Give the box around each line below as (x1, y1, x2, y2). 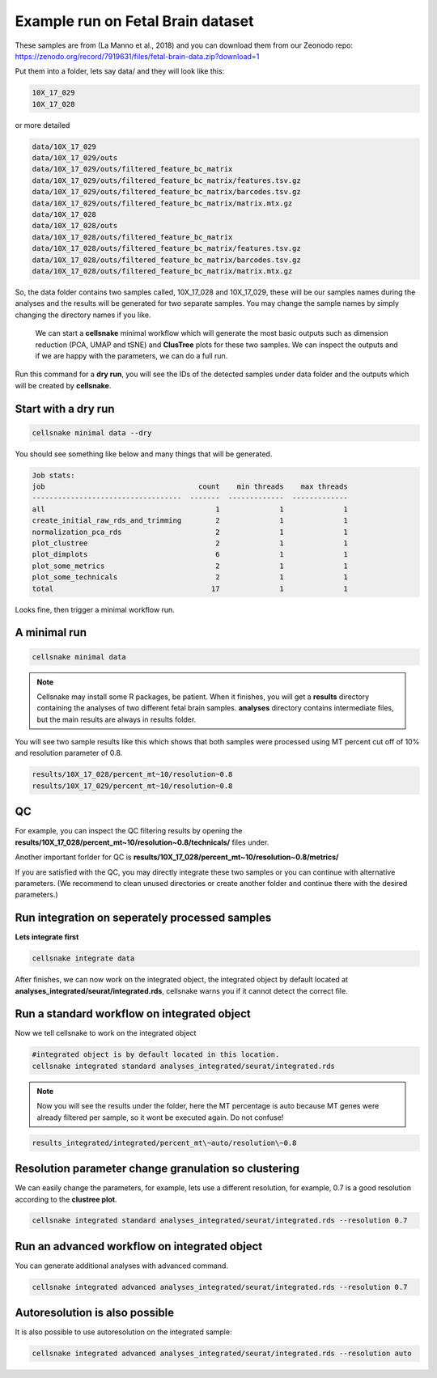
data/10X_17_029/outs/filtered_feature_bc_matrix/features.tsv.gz (32, 176, 301, 185)
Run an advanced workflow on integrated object (15, 1239, 263, 1253)
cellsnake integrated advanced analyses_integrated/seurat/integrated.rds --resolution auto (32, 1349, 412, 1359)
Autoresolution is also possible (15, 1306, 175, 1320)
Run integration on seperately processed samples (15, 911, 272, 925)
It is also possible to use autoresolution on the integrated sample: (15, 1327, 232, 1337)
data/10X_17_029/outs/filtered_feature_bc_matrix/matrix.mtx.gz (32, 198, 293, 208)
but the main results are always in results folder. (36, 714, 197, 724)
